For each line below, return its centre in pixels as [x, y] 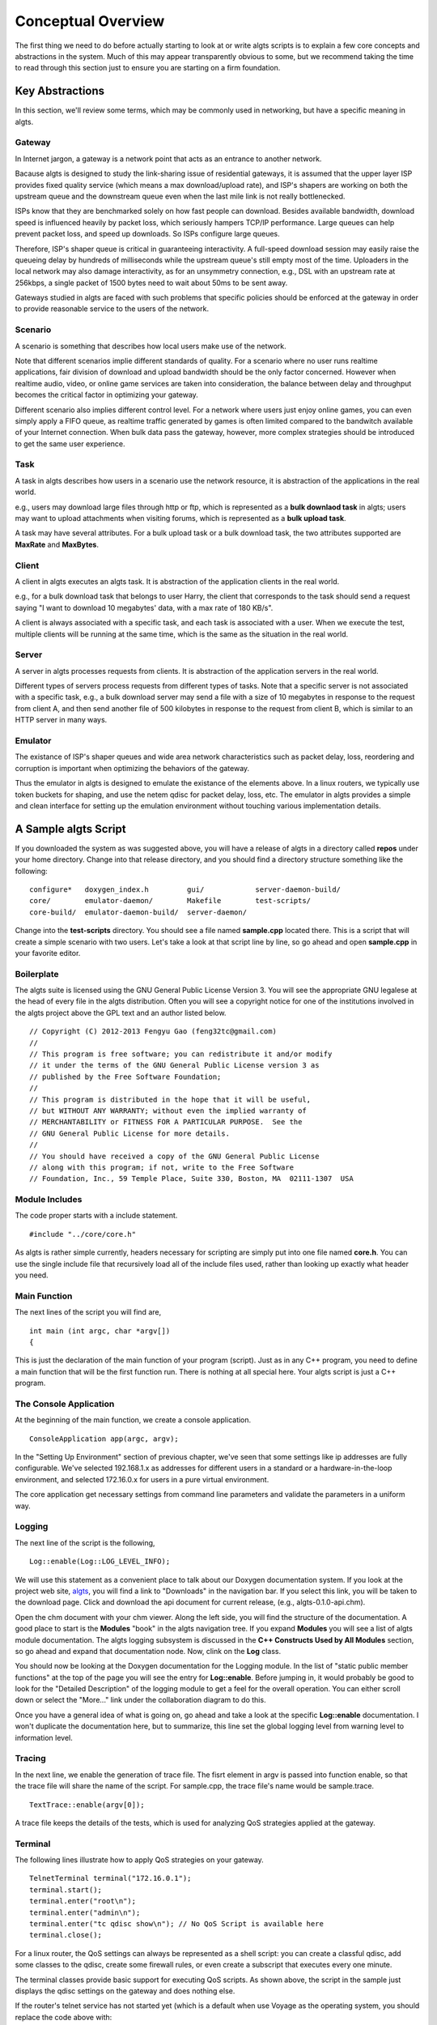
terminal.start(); [66, 1890]
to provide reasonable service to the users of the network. [112, 309]
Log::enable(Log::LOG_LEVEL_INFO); [100, 1562]
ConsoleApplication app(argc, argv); [104, 1439]
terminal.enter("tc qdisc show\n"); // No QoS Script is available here [176, 1924]
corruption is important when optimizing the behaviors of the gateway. [132, 768]
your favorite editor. [48, 953]
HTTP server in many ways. [61, 720]
